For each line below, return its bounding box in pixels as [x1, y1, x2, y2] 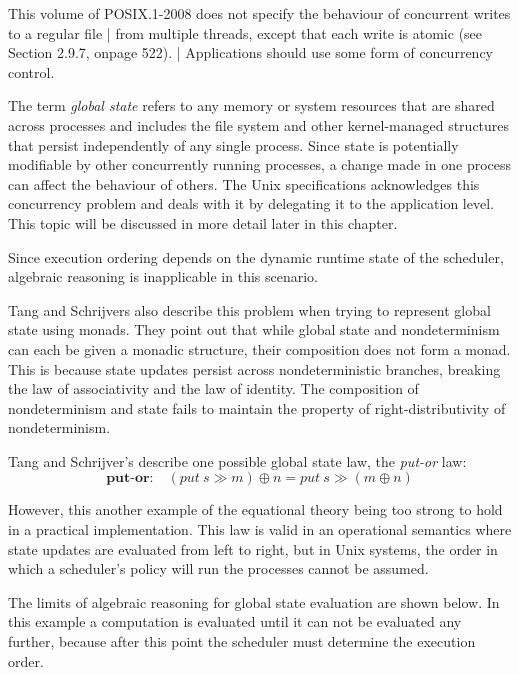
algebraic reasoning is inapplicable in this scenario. [8, 266, 319, 287]
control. [8, 61, 55, 82]
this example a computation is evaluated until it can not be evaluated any [8, 611, 462, 632]
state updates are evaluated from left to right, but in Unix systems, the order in [8, 538, 498, 559]
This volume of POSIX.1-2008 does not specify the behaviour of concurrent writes [8, 3, 511, 23]
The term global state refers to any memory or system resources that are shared [8, 95, 495, 116]
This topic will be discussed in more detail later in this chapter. [8, 212, 398, 233]
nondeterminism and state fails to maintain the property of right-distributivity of [8, 397, 506, 418]
